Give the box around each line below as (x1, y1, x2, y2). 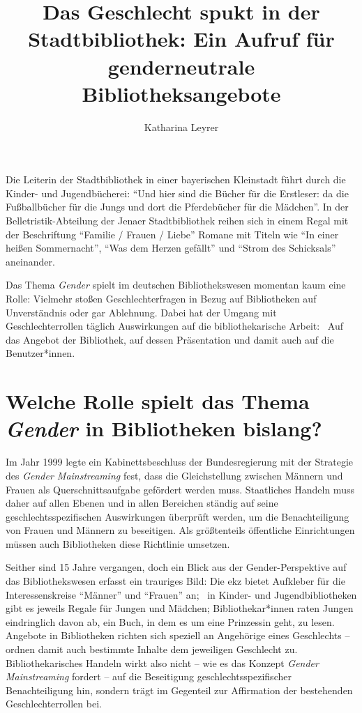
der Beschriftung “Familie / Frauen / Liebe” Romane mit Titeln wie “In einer (6, 227, 339, 241)
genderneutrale (107, 52, 255, 80)
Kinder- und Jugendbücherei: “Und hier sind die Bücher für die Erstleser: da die (6, 185, 349, 200)
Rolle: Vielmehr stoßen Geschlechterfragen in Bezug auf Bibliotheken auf (6, 291, 317, 306)
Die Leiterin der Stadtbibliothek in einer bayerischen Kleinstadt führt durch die (6, 172, 346, 187)
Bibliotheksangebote (82, 79, 281, 107)
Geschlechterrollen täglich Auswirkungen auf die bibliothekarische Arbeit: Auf (6, 319, 343, 333)
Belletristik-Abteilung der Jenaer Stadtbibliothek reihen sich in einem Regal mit (6, 213, 349, 228)
